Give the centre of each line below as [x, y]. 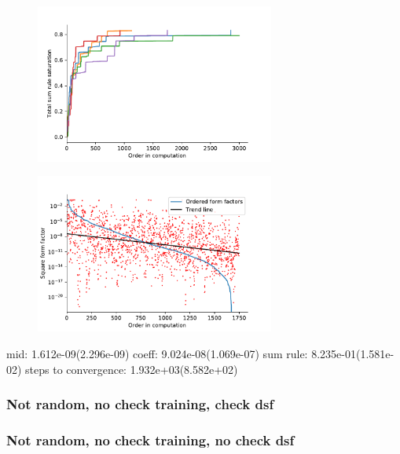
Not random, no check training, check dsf [140, 404]
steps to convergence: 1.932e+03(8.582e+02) [132, 369]
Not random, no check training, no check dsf [150, 439]
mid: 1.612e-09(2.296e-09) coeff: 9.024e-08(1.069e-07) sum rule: [157, 353]
